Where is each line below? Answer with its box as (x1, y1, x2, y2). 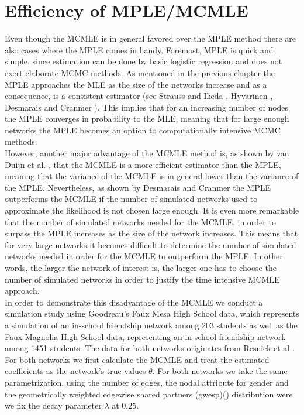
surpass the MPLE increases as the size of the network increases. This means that (5, 227, 298, 239)
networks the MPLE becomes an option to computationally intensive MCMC (5, 124, 281, 136)
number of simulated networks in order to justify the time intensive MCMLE (5, 273, 280, 285)
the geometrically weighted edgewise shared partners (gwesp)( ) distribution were (5, 387, 293, 400)
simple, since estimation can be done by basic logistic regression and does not (5, 55, 282, 67)
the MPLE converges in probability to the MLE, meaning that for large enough (5, 112, 289, 125)
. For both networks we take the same (152, 365, 288, 377)
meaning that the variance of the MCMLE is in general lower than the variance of (5, 170, 299, 182)
